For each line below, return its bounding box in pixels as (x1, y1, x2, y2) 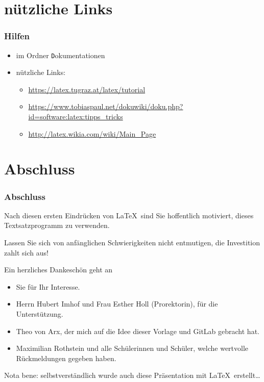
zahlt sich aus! (4, 247, 49, 258)
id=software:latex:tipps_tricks (28, 111, 123, 122)
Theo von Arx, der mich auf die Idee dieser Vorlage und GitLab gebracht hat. (16, 325, 259, 336)
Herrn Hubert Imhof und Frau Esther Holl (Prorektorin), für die (16, 298, 218, 309)
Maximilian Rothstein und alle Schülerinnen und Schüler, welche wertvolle (16, 343, 249, 353)
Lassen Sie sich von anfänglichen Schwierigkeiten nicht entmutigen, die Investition (4, 237, 260, 247)
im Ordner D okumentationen (16, 49, 105, 60)
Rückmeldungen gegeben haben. (16, 352, 116, 363)
